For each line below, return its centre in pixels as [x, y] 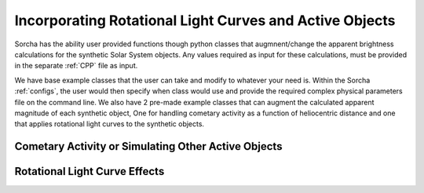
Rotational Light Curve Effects [90, 171]
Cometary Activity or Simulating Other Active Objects [148, 146]
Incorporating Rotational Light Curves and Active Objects [205, 20]
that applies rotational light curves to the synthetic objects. [109, 124]
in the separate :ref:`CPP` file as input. [76, 66]
